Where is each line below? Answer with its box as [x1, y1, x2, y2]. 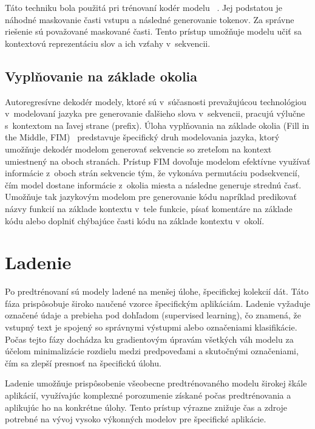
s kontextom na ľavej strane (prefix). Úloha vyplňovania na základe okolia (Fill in [5, 118, 310, 131]
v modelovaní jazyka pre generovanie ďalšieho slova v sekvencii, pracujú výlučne [5, 107, 305, 120]
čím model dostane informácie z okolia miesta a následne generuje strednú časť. [5, 178, 302, 191]
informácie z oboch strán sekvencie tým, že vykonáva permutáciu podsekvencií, [5, 166, 300, 179]
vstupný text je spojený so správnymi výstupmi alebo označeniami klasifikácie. [5, 321, 297, 334]
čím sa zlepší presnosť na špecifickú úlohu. [5, 356, 161, 369]
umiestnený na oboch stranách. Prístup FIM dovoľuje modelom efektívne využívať [5, 154, 311, 167]
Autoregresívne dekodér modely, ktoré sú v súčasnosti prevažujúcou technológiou [5, 95, 307, 108]
